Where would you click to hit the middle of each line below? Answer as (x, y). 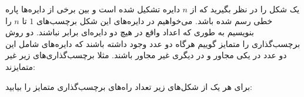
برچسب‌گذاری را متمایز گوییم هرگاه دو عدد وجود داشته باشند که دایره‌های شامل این (153, 43)
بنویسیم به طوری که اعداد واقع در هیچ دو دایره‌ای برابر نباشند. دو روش (130, 32)
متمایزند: (20, 66)
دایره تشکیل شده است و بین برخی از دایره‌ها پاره (93, 9)
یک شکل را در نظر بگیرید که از (245, 9)
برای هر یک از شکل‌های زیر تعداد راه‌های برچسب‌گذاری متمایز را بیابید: (129, 86)
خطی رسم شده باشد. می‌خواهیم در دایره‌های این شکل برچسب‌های (154, 20)
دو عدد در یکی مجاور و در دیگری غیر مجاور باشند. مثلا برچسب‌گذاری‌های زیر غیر (146, 55)
